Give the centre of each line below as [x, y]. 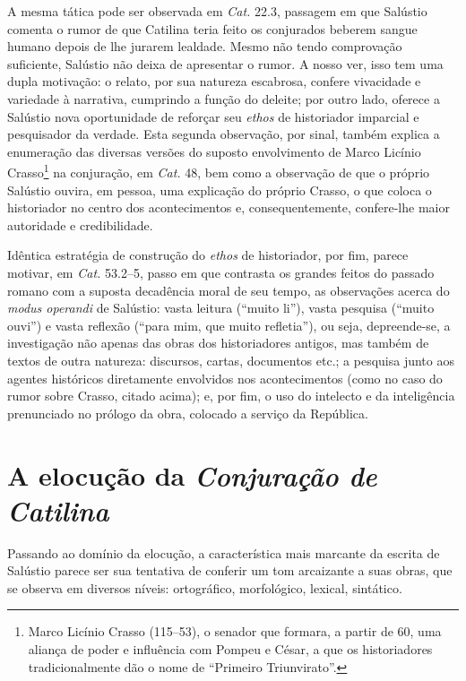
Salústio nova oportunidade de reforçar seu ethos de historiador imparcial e [213, 116]
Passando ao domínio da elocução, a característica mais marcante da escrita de [224, 552]
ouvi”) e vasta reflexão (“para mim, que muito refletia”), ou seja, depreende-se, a [229, 325]
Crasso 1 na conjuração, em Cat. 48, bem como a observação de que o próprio [219, 171]
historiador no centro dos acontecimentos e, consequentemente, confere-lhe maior [229, 207]
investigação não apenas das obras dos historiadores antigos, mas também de [218, 343]
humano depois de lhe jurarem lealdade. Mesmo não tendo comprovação [205, 46]
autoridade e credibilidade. [80, 224]
